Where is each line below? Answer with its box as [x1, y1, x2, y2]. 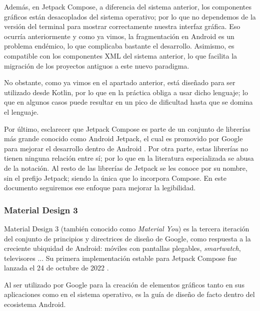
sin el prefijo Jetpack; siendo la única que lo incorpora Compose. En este [4, 172, 226, 183]
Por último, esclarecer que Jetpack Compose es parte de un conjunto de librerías [4, 123, 250, 134]
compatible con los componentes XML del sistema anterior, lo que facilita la [4, 50, 237, 61]
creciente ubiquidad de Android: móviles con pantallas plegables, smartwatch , [4, 243, 241, 253]
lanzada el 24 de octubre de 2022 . [4, 262, 109, 273]
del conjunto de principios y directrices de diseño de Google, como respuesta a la [4, 233, 251, 243]
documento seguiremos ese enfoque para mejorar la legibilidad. [4, 182, 196, 193]
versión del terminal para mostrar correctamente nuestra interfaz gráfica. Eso [4, 21, 240, 32]
